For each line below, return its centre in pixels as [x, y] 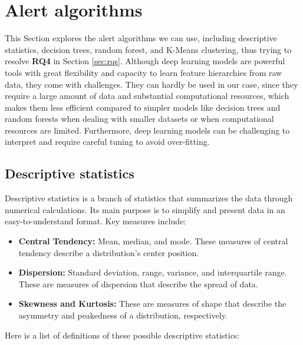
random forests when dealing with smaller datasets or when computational [139, 119]
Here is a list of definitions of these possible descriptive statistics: [122, 335]
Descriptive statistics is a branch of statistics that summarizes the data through [149, 198]
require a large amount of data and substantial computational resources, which [147, 96]
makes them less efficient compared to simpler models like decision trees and [143, 107]
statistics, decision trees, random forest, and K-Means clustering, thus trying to [148, 49]
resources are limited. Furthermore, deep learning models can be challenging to [147, 130]
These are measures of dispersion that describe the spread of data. [138, 283]
